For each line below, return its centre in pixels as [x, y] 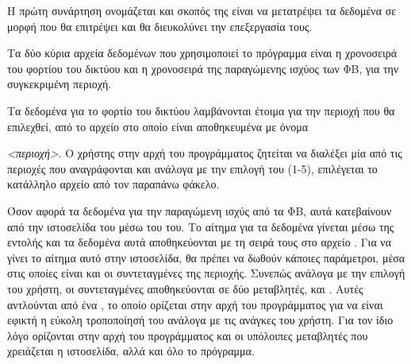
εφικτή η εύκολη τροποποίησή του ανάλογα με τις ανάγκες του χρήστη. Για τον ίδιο [200, 320]
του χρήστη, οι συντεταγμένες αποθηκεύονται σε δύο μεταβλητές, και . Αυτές [185, 288]
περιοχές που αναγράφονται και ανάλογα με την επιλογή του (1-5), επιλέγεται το [192, 168]
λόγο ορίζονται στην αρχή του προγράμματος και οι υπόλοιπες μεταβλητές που [188, 335]
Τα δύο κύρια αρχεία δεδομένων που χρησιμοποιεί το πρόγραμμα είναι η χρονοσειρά [202, 53]
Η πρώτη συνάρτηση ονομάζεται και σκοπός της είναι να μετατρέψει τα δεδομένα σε [202, 10]
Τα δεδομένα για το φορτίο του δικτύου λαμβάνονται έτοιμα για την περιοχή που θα [201, 110]
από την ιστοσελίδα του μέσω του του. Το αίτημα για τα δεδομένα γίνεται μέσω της [201, 226]
